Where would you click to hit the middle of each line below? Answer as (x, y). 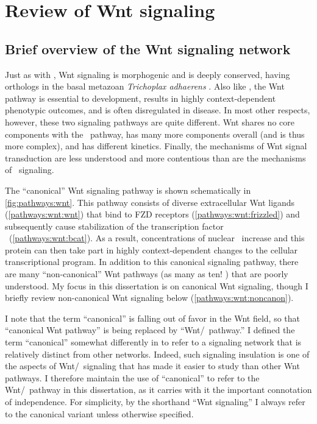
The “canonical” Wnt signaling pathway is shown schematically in (128, 190)
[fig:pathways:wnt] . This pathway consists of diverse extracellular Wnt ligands (150, 202)
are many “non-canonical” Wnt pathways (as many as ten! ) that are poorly (147, 274)
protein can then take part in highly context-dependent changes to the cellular (151, 249)
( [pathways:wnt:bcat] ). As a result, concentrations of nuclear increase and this (157, 238)
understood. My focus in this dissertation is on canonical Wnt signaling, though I (157, 285)
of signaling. (30, 170)
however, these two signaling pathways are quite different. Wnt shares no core (150, 122)
